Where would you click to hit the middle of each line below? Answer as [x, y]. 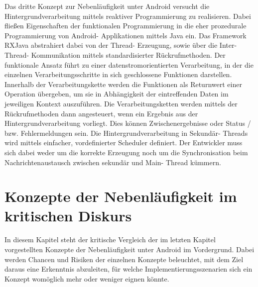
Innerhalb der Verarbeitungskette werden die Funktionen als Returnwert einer [123, 84]
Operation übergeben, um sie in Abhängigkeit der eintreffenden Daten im [117, 94]
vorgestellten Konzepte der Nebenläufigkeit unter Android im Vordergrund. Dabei [129, 249]
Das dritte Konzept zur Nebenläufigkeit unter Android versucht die [107, 6]
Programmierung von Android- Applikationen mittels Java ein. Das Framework [126, 35]
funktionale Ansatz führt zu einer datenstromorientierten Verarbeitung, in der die [129, 64]
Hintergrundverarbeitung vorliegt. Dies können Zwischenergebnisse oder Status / [128, 123]
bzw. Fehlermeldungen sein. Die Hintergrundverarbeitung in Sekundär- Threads [126, 133]
